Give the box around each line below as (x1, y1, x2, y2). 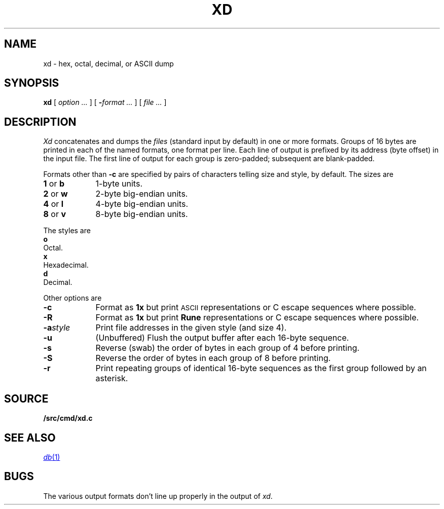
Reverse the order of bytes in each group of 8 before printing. (95, 353, 331, 363)
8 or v (43, 209, 66, 220)
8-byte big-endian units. (95, 209, 188, 220)
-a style (43, 322, 70, 333)
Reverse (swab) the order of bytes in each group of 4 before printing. (95, 343, 360, 353)
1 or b (43, 178, 65, 189)
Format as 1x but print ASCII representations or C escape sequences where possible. (95, 302, 416, 313)
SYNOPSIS (4, 77, 59, 90)
